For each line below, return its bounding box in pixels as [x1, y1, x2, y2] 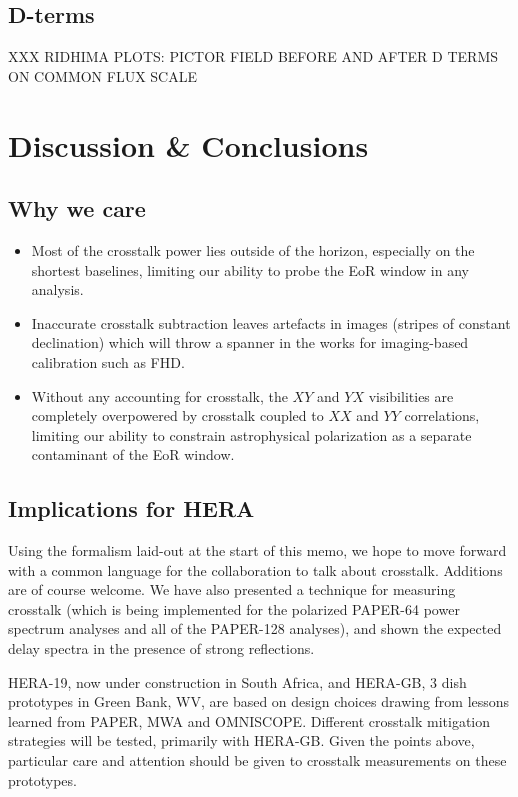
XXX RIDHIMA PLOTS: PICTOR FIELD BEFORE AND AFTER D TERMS [8, 46, 499, 67]
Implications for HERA [8, 493, 255, 524]
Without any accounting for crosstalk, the [31, 385, 288, 406]
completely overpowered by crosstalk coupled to [31, 405, 324, 426]
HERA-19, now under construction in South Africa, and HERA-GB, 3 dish [8, 671, 467, 692]
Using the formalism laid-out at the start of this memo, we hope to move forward [8, 540, 507, 561]
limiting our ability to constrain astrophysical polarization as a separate [31, 424, 472, 445]
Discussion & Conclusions [8, 124, 369, 165]
